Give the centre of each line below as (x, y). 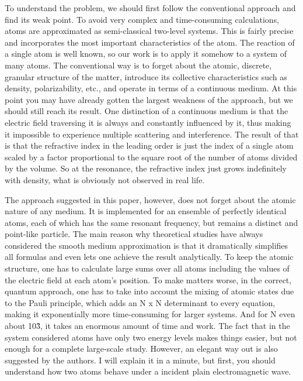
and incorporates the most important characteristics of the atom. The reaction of (150, 42)
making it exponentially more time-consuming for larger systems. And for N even (150, 314)
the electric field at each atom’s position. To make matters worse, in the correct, (148, 279)
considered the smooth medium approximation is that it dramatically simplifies (147, 245)
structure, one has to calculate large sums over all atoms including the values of (147, 268)
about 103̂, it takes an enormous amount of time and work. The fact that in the (147, 326)
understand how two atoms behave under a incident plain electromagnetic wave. (148, 371)
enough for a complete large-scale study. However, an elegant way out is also (141, 349)
